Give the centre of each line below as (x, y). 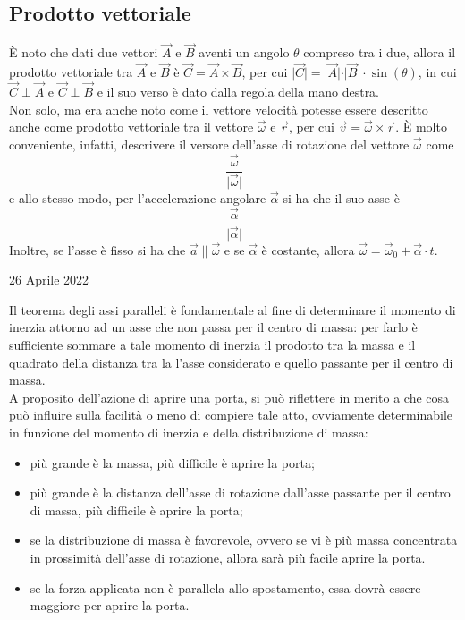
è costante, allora (308, 249)
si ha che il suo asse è (341, 197)
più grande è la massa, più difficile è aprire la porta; (172, 462)
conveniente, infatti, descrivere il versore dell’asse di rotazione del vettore (209, 144)
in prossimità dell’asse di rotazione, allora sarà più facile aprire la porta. (228, 558)
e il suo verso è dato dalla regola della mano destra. (238, 92)
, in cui (437, 72)
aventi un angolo (244, 52)
